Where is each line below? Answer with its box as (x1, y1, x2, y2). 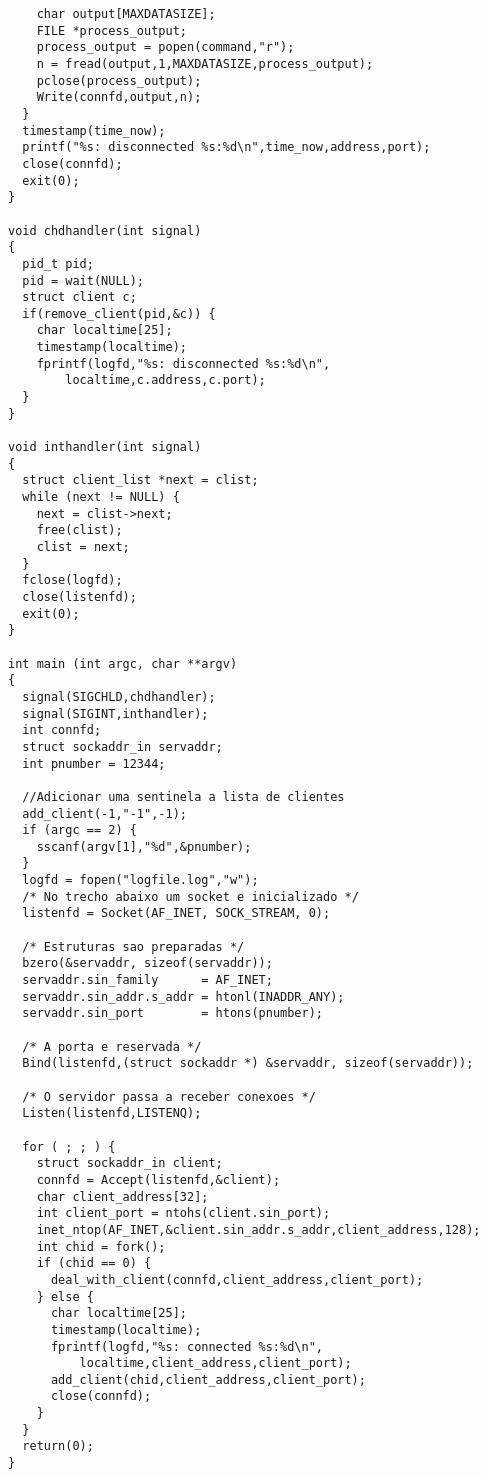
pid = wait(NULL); (22, 273, 145, 288)
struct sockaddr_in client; (36, 1156, 223, 1171)
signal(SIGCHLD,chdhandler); (22, 689, 216, 704)
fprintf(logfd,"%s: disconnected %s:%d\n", (36, 356, 331, 371)
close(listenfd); (22, 589, 137, 604)
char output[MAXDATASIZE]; (36, 7, 216, 21)
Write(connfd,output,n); (36, 90, 202, 105)
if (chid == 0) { (36, 1256, 152, 1271)
